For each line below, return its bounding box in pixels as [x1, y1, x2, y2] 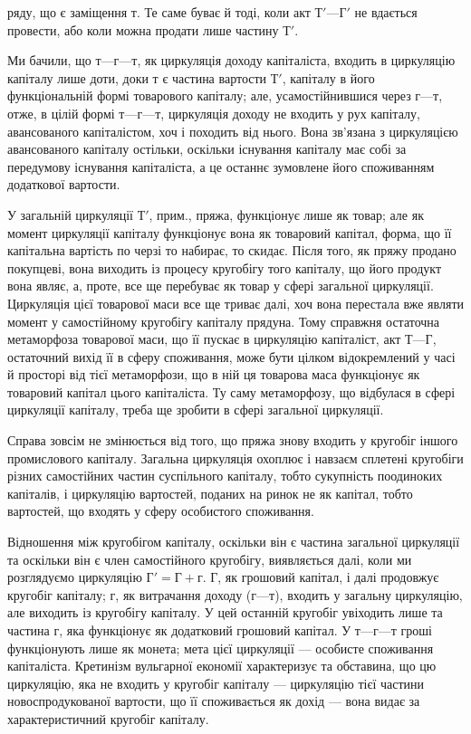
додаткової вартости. [7, 175, 120, 194]
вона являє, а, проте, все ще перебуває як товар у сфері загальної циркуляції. [7, 276, 434, 295]
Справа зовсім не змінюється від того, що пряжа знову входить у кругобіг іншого [7, 431, 458, 450]
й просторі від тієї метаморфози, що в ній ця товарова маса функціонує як [7, 365, 420, 384]
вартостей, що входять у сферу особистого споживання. [7, 501, 314, 520]
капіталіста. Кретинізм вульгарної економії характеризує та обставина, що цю [7, 656, 437, 675]
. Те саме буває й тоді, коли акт [136, 3, 311, 21]
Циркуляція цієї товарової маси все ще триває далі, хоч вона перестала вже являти [7, 293, 464, 312]
